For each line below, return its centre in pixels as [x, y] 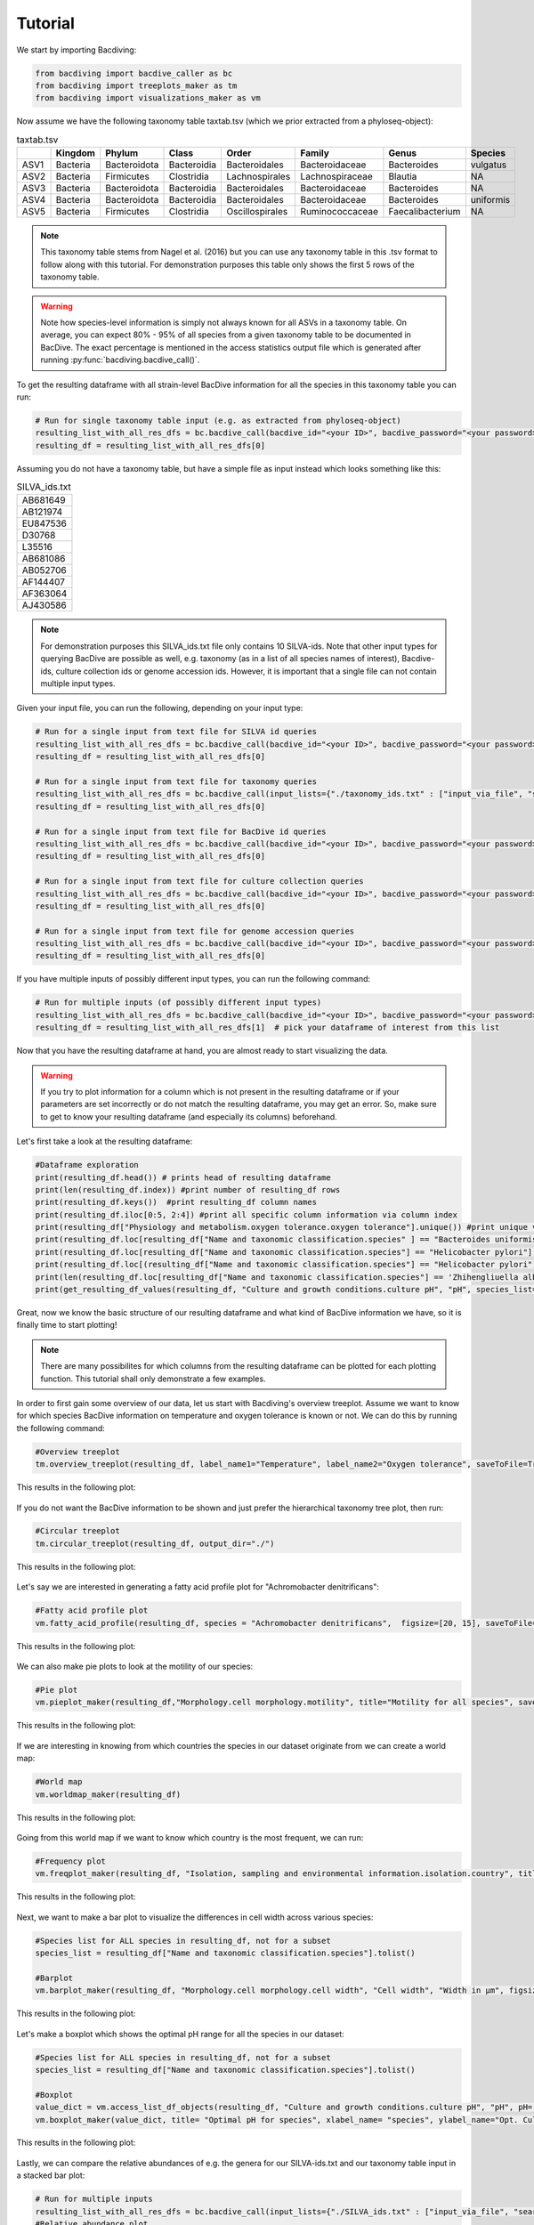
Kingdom [75, 153]
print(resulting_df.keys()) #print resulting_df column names [176, 1202]
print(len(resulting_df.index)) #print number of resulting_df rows [188, 1189]
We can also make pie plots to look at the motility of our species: [135, 1666]
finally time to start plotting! [67, 1325]
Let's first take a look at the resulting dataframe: [105, 1141]
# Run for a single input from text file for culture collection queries [199, 882]
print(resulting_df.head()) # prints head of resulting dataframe [183, 1177]
